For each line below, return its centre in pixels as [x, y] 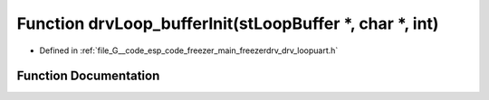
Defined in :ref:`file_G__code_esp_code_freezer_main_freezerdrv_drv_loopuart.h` [189, 50]
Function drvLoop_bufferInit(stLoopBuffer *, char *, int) [228, 23]
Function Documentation [88, 76]
